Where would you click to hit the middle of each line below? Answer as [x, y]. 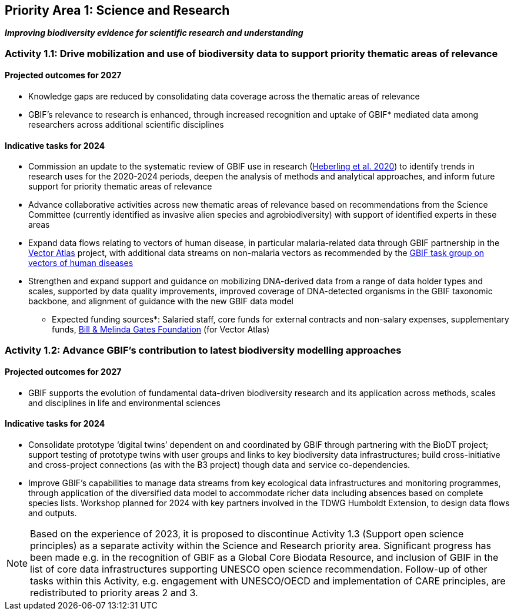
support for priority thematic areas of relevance [120, 187]
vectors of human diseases [81, 263]
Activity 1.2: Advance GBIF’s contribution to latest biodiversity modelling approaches [203, 350]
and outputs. [53, 513]
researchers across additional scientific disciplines [126, 125]
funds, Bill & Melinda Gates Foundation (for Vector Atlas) [161, 330]
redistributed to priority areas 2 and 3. [114, 593]
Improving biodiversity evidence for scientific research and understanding [154, 33]
